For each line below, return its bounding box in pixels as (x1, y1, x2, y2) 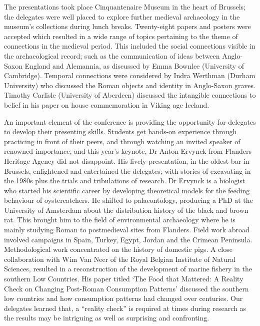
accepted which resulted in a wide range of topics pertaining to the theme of (4, 31, 238, 41)
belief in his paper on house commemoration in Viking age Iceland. (4, 99, 209, 110)
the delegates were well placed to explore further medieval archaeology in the (4, 11, 240, 22)
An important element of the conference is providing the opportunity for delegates (4, 116, 256, 127)
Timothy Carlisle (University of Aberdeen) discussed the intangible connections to (4, 90, 256, 100)
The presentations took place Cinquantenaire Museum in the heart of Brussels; (4, 2, 246, 12)
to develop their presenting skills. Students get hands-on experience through (4, 126, 237, 137)
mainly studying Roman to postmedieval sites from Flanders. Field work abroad (4, 224, 249, 235)
